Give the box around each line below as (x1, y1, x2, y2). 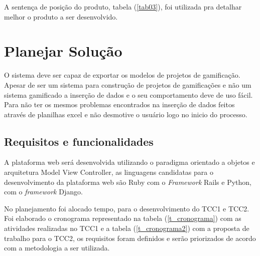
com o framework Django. (4, 186, 83, 197)
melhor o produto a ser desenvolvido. (4, 11, 118, 22)
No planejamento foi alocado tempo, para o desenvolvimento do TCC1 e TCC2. (4, 203, 249, 213)
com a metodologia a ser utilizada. (4, 242, 110, 253)
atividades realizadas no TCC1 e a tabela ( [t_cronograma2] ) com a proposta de (4, 223, 249, 233)
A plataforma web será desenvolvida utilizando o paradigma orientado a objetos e (4, 157, 255, 167)
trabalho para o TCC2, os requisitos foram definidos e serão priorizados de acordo (4, 232, 256, 243)
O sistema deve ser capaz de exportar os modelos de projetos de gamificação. (4, 70, 240, 80)
